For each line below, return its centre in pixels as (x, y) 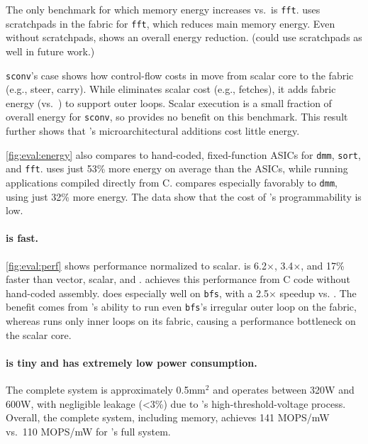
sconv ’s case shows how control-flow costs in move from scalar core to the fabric (180, 75)
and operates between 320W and (284, 390)
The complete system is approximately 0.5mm (106, 390)
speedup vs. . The (318, 293)
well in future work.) (50, 51)
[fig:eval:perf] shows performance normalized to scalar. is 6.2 (136, 265)
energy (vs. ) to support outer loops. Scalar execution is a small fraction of (169, 102)
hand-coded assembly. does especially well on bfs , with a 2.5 (137, 293)
